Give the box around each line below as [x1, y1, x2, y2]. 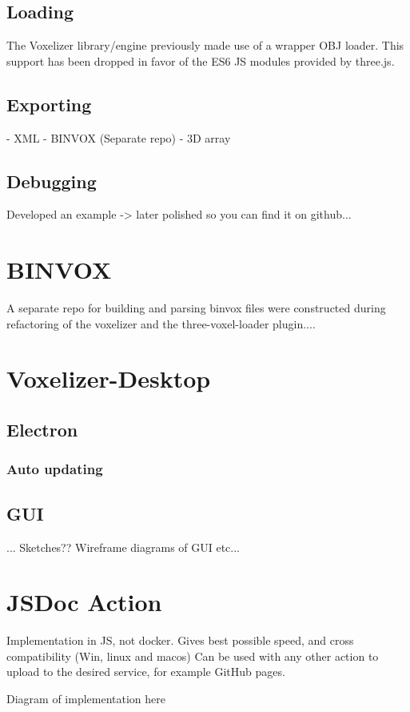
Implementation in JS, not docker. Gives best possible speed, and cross [6, 632, 354, 649]
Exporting [6, 91, 92, 116]
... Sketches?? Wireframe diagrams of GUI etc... [6, 538, 241, 555]
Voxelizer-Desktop [6, 362, 211, 395]
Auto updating [6, 459, 103, 479]
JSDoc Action [6, 585, 162, 618]
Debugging [6, 168, 97, 193]
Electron [6, 417, 78, 442]
